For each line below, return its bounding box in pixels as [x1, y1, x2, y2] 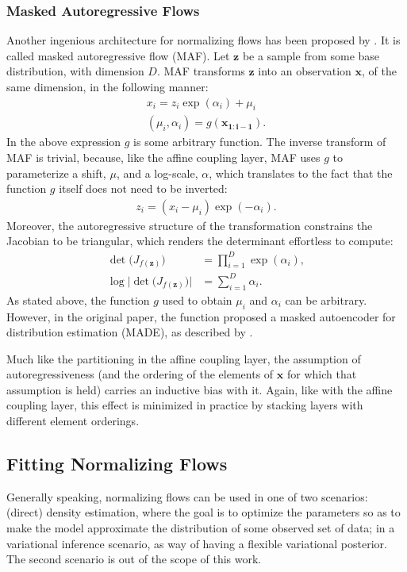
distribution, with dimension [6, 63, 144, 79]
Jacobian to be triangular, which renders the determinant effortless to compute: [6, 232, 394, 249]
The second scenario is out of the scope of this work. [6, 551, 262, 567]
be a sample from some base [242, 47, 380, 63]
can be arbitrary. [285, 291, 367, 308]
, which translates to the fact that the [209, 164, 393, 181]
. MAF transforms [156, 63, 245, 79]
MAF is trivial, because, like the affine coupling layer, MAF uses [6, 149, 321, 166]
